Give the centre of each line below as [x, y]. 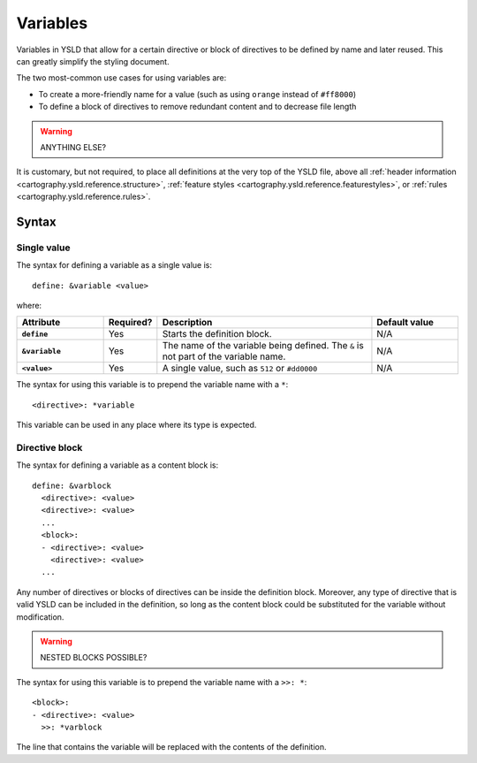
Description [187, 323]
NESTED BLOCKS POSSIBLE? [94, 658]
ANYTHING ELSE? [73, 147]
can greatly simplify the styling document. [93, 61]
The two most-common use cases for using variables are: [121, 78]
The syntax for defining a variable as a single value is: [114, 265]
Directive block [49, 447]
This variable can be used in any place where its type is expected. [136, 425]
